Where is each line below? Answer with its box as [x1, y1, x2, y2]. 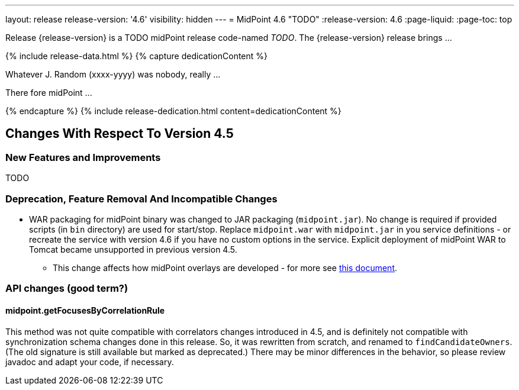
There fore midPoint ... [5, 88, 92, 98]
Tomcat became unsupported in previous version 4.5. [29, 244, 237, 254]
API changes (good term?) [5, 282, 128, 295]
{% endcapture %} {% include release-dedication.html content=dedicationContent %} [5, 106, 341, 116]
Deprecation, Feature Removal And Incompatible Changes [5, 192, 278, 205]
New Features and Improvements [5, 151, 161, 163]
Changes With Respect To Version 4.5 [5, 126, 234, 141]
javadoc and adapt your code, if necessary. [5, 356, 174, 367]
